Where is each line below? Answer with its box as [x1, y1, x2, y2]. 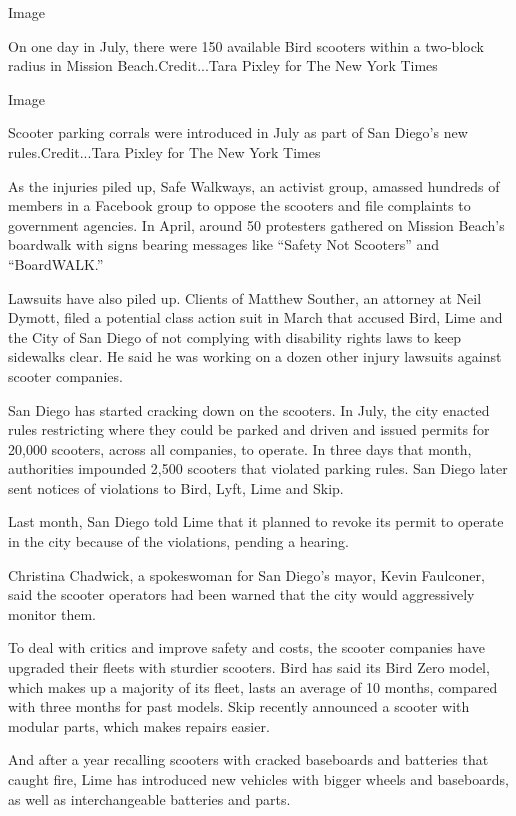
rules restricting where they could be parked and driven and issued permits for [8, 419, 490, 440]
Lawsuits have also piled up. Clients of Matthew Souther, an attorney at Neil [8, 287, 482, 308]
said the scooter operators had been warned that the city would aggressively [8, 584, 475, 605]
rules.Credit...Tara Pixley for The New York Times [8, 141, 321, 162]
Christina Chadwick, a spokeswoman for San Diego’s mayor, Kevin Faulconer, [8, 564, 485, 585]
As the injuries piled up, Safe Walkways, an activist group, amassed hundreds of [8, 175, 500, 196]
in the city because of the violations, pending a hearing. [8, 531, 349, 552]
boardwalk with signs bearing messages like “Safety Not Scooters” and [8, 234, 440, 255]
